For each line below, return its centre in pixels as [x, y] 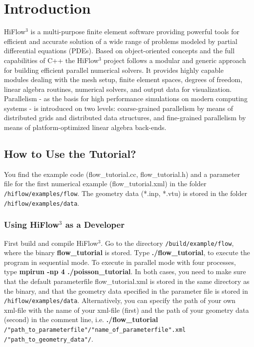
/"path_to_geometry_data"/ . [49, 338]
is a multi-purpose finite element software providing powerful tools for [135, 32]
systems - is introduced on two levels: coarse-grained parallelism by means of [118, 108]
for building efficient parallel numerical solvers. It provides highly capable [114, 70]
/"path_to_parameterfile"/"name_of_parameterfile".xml [95, 330]
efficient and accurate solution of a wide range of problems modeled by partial [121, 41]
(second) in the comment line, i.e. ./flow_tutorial [81, 319]
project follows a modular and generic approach [175, 60]
